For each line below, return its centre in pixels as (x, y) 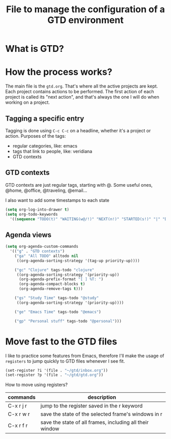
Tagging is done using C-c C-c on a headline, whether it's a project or (78, 130)
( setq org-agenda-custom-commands (42, 247)
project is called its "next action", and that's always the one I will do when (82, 97)
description (102, 397)
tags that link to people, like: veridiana (52, 151)
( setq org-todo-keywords (32, 214)
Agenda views (28, 235)
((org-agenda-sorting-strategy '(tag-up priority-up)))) (78, 260)
